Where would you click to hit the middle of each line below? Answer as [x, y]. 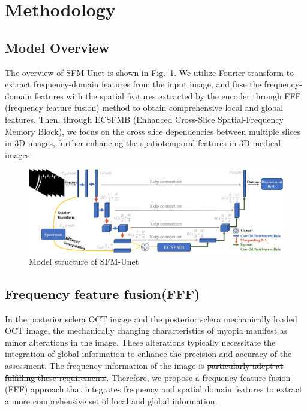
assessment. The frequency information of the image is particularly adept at [144, 366]
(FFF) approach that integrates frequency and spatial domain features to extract [154, 389]
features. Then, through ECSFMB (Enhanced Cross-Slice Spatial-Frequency [144, 119]
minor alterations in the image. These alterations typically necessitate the [140, 342]
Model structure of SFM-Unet [84, 261]
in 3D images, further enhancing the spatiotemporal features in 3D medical [143, 143]
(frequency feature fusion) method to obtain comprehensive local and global [144, 108]
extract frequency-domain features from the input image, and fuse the [133, 84]
